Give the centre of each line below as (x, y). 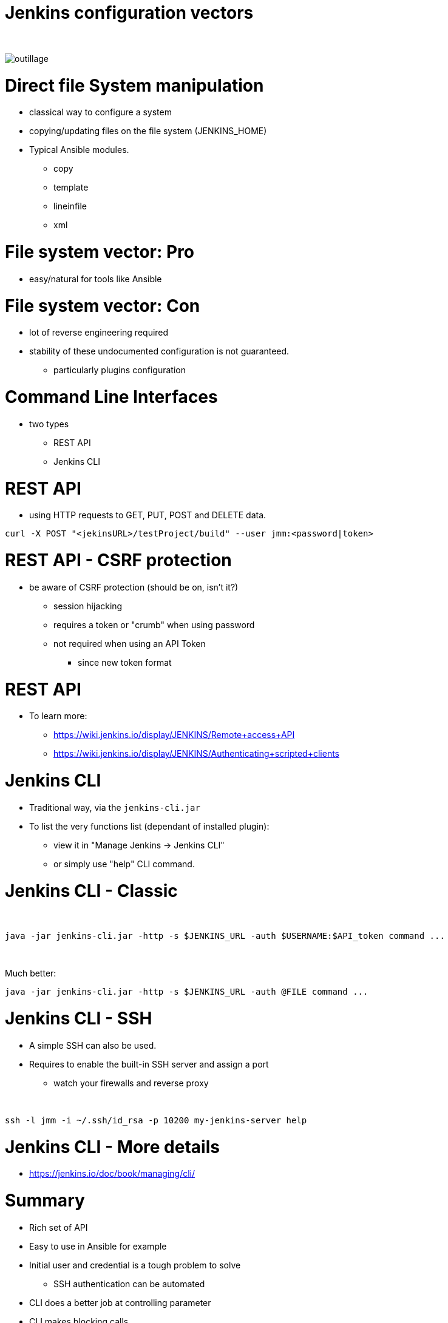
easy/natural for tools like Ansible (96, 279)
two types (49, 424)
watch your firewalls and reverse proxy (131, 1083)
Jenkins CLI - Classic (91, 891)
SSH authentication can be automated (129, 1284)
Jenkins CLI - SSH (79, 1018)
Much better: (31, 973)
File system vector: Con (103, 306)
